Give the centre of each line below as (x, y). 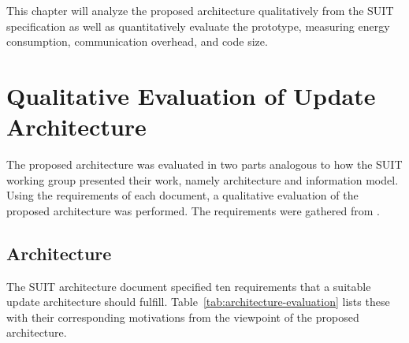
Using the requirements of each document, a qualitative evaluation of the (182, 195)
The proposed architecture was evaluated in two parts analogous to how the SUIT (204, 164)
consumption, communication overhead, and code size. (137, 41)
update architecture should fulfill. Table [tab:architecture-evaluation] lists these (198, 302)
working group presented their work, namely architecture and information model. (203, 179)
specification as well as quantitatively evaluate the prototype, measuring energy (198, 26)
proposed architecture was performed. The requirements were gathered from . (193, 210)
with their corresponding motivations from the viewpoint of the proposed (183, 317)
